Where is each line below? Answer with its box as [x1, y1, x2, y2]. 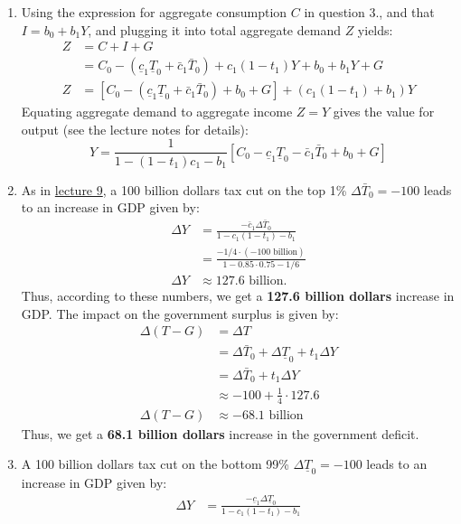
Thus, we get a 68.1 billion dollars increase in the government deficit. [21, 424, 419, 443]
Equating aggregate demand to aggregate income [21, 102, 293, 121]
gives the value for [333, 102, 435, 121]
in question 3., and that [304, 3, 435, 21]
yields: [357, 20, 393, 39]
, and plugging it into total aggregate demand [88, 20, 341, 39]
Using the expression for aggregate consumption [21, 3, 287, 21]
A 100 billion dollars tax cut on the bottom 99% [21, 454, 289, 473]
